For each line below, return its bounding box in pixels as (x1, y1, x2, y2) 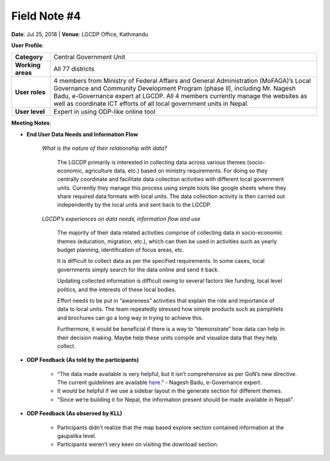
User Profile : (11, 42, 44, 49)
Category (15, 53, 43, 61)
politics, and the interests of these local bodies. (57, 286, 177, 293)
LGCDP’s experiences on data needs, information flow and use (42, 215, 201, 223)
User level (15, 108, 45, 116)
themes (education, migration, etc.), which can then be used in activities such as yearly (57, 237, 277, 245)
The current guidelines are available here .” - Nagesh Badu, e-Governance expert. (57, 379, 262, 386)
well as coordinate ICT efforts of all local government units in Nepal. (53, 100, 249, 108)
